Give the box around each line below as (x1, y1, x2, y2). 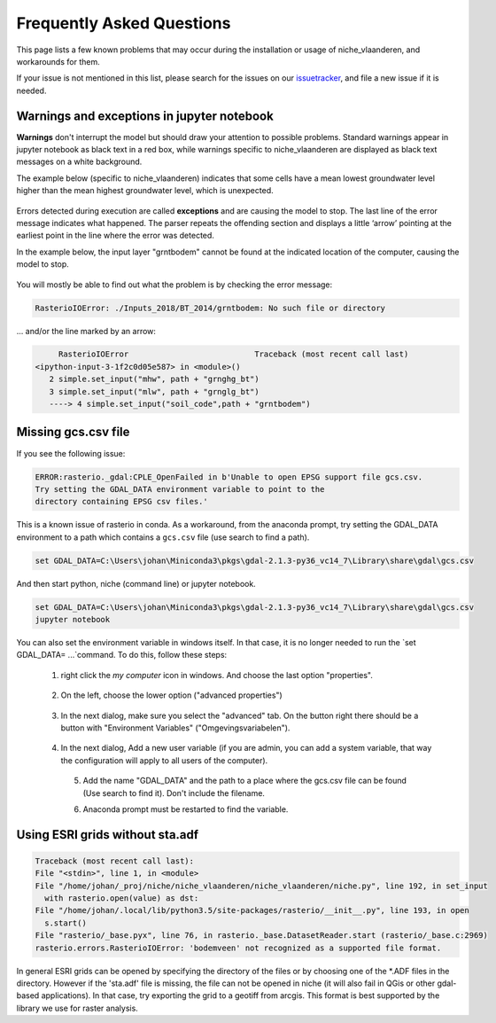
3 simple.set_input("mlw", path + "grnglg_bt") (49, 387, 260, 396)
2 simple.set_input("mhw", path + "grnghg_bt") (49, 374, 260, 385)
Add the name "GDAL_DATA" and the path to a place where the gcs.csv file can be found (82, 776, 407, 786)
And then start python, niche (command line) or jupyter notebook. (16, 578, 256, 589)
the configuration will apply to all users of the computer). (60, 754, 268, 766)
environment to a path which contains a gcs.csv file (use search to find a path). (16, 532, 310, 543)
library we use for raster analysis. (16, 1003, 139, 1013)
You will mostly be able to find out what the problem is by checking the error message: (16, 279, 333, 290)
